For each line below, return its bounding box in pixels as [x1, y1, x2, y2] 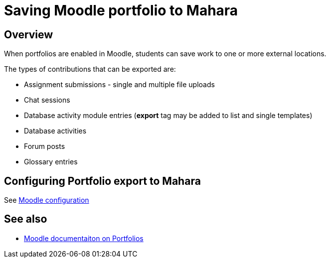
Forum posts [24, 142, 65, 151]
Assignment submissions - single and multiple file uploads [24, 80, 215, 89]
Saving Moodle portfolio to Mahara [4, 2, 238, 19]
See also [4, 213, 47, 226]
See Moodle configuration [4, 196, 89, 205]
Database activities [24, 127, 87, 135]
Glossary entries [24, 157, 78, 166]
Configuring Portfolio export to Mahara [4, 174, 201, 187]
